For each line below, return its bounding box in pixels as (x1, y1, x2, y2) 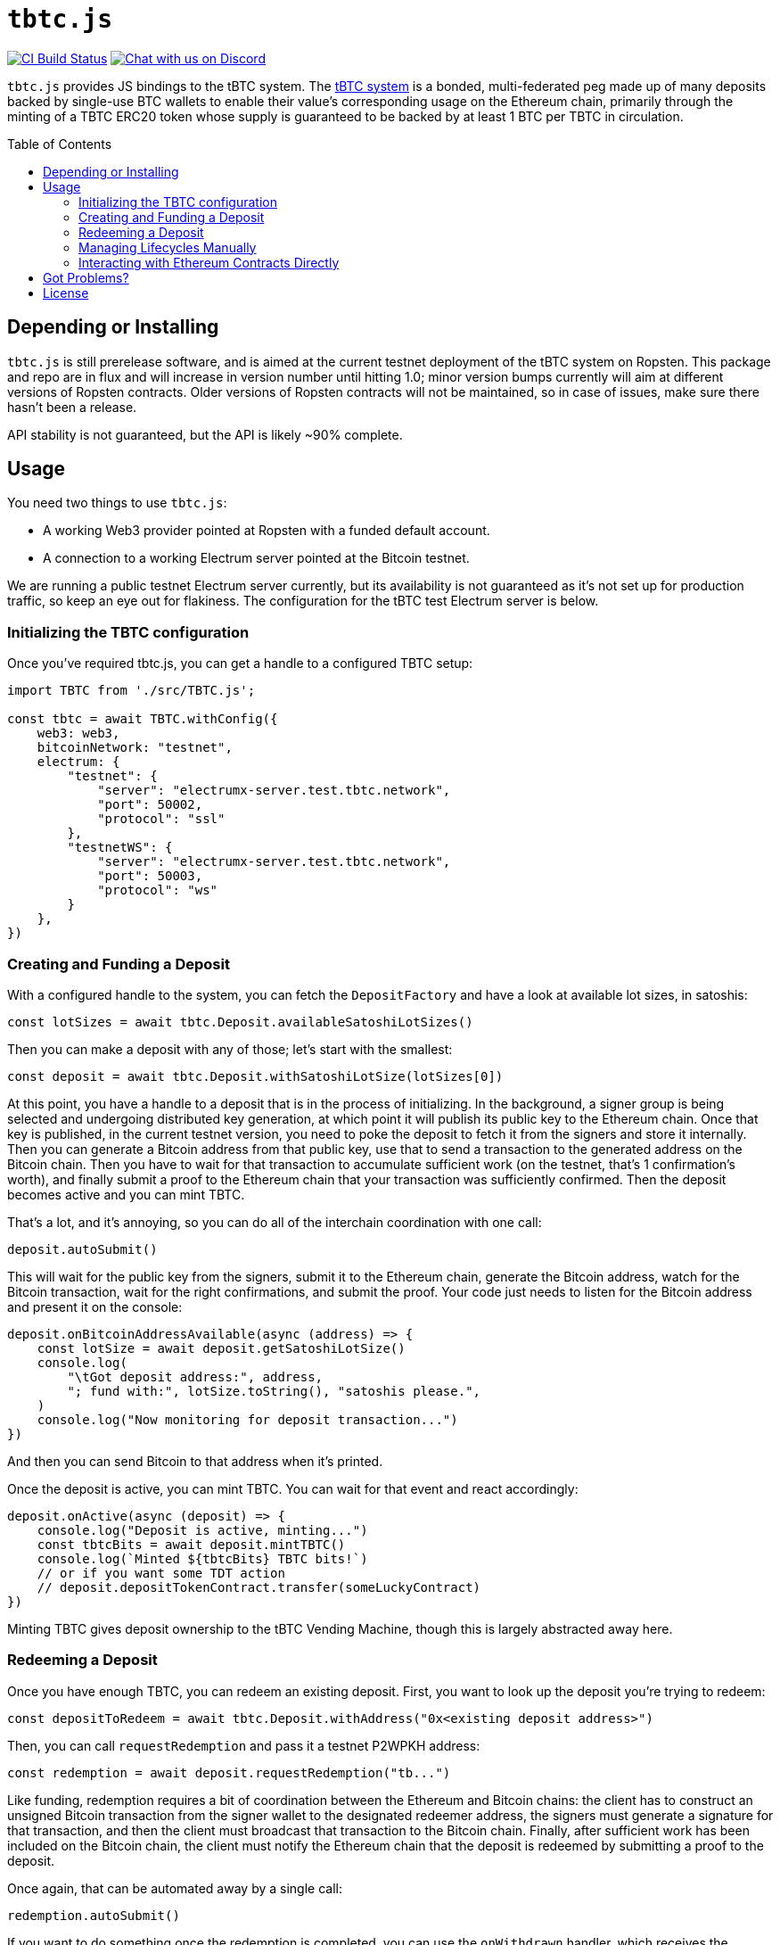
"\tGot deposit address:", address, (67, 1369, 324, 1384)
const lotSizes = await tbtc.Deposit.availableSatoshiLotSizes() (7, 1014, 473, 1029)
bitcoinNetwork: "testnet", (37, 740, 233, 755)
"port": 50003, (97, 869, 203, 884)
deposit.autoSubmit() (7, 1241, 158, 1257)
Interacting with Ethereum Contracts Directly (78, 254, 340, 270)
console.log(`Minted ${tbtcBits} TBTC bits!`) (37, 1551, 368, 1566)
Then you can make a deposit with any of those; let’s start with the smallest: (7, 1041, 453, 1057)
